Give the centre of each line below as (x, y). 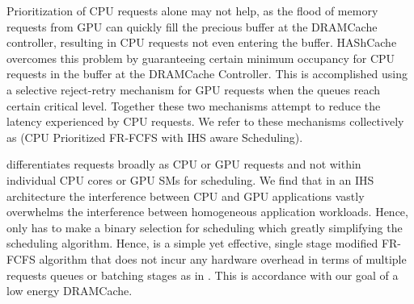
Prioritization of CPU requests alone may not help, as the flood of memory (192, 10)
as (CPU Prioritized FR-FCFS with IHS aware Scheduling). (155, 137)
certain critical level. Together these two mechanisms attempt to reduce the (194, 105)
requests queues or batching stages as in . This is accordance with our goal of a (203, 275)
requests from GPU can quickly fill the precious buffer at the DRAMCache (192, 26)
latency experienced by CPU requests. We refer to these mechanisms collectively (205, 121)
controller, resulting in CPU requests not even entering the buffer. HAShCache (202, 42)
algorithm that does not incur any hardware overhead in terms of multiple (223, 258)
